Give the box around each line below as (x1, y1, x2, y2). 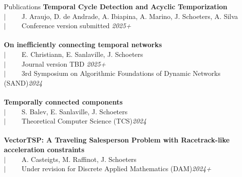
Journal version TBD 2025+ (21, 58, 106, 69)
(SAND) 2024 (4, 77, 42, 88)
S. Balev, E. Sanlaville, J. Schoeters (21, 106, 128, 116)
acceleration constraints (4, 144, 85, 154)
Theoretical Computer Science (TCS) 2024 (21, 116, 147, 126)
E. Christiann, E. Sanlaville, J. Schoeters (21, 49, 143, 59)
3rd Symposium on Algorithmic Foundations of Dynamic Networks (21, 68, 221, 78)
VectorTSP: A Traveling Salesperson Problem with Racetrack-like (4, 135, 230, 145)
